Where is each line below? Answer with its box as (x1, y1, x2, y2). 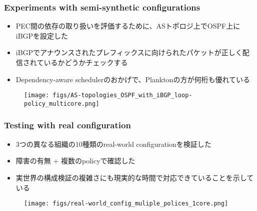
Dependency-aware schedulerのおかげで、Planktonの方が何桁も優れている (15, 74, 250, 84)
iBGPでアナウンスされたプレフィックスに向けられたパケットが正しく (15, 47, 242, 58)
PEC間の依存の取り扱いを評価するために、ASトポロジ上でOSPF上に (15, 21, 240, 31)
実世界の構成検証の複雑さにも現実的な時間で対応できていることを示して (15, 172, 254, 182)
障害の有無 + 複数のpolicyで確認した (15, 155, 135, 166)
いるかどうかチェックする (43, 57, 128, 67)
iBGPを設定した (15, 30, 68, 41)
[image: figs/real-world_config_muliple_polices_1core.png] (24, 200, 228, 207)
